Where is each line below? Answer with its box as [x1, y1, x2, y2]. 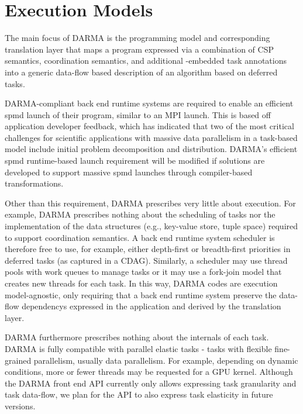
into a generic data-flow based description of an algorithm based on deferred [5, 65, 278, 78]
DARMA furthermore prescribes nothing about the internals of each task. [5, 331, 269, 343]
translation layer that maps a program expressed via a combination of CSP [5, 43, 274, 55]
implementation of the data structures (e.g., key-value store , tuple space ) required [5, 220, 298, 232]
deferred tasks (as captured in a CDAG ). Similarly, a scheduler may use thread [5, 254, 288, 266]
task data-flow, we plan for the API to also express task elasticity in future [5, 388, 273, 401]
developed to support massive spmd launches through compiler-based [5, 165, 253, 178]
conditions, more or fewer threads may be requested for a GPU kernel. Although [5, 365, 293, 378]
